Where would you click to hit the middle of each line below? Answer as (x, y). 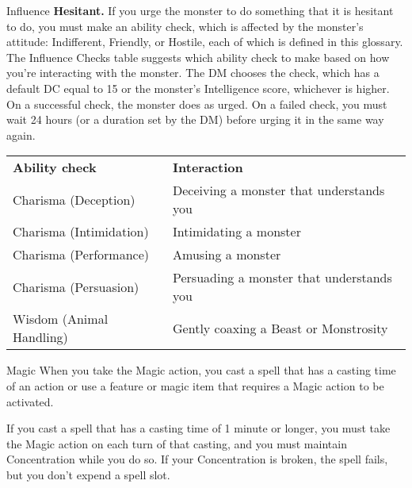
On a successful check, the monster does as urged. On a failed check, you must (197, 104)
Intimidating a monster (237, 232)
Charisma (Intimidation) (81, 232)
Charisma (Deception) (74, 199)
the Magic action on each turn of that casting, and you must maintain (177, 443)
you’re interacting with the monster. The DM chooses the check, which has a (193, 73)
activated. (30, 401)
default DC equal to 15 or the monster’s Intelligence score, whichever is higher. (198, 88)
